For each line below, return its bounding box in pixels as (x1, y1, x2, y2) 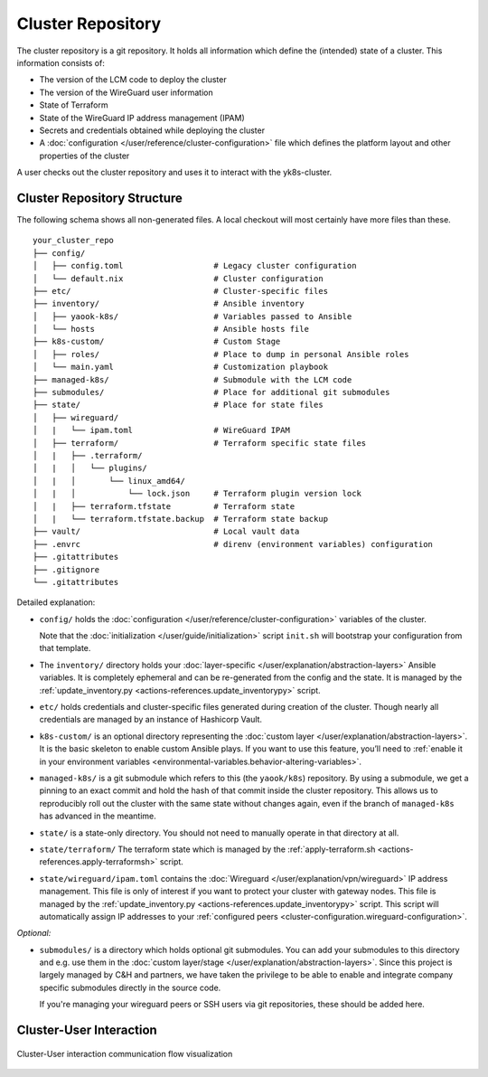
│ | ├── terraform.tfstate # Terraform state (33, 501, 296, 511)
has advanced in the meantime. (39, 810, 157, 822)
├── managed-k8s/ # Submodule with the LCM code (33, 374, 352, 384)
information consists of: (16, 57, 106, 68)
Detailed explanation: (16, 597, 96, 608)
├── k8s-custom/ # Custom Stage (33, 336, 281, 347)
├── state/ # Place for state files (33, 400, 324, 411)
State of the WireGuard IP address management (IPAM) (39, 112, 245, 123)
